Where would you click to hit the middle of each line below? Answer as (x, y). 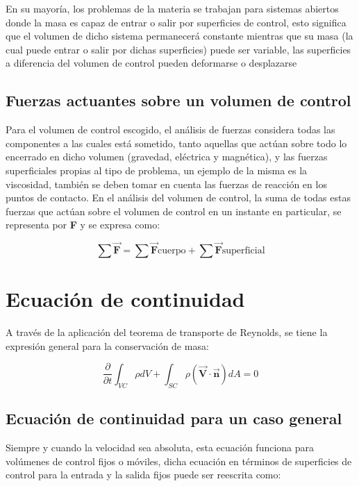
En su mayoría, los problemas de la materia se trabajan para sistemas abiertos (172, 8)
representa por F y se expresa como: (83, 225)
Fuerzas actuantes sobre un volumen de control (178, 100)
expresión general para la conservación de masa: (107, 345)
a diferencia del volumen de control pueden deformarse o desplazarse (151, 63)
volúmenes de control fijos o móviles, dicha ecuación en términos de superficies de (179, 461)
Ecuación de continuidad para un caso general (174, 418)
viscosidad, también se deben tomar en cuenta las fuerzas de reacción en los (166, 184)
